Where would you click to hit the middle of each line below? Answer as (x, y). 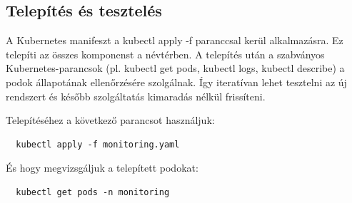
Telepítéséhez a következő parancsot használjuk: (110, 120)
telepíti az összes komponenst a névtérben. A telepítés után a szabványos (165, 54)
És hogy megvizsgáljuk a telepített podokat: (102, 168)
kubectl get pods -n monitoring (93, 192)
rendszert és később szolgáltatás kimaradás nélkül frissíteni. (136, 96)
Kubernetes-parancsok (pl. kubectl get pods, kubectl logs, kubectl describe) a (175, 68)
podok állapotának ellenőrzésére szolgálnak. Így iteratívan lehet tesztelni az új (176, 82)
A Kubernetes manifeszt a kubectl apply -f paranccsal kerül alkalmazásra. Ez (175, 40)
